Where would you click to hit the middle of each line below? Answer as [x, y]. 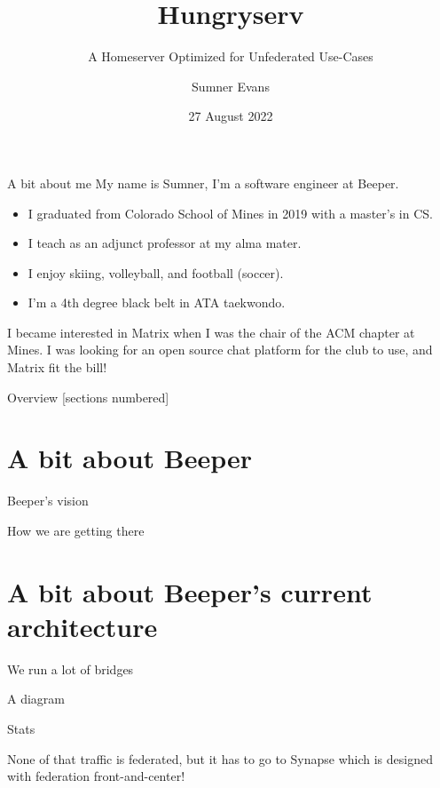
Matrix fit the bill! [57, 367]
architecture [82, 626]
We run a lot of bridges [71, 669]
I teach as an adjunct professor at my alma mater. [165, 243]
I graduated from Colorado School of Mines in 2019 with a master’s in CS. [230, 213]
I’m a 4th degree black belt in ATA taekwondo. [157, 302]
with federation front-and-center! [96, 776]
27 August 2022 [231, 116]
